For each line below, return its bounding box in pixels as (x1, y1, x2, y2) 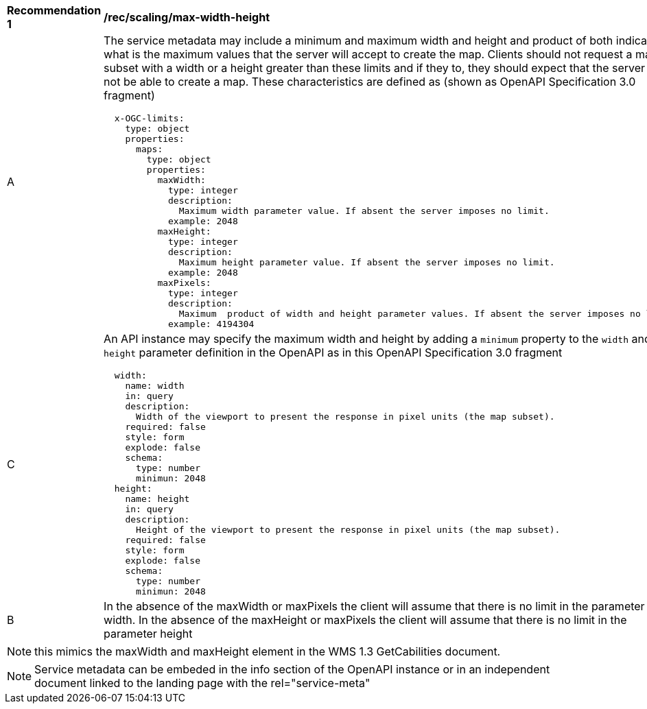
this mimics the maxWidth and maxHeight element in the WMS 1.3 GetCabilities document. (34, 645, 501, 658)
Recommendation (7, 3, 102, 17)
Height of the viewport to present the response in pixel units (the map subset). (136, 525, 561, 535)
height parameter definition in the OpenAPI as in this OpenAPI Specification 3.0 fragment (104, 346, 563, 359)
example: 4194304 (168, 319, 255, 329)
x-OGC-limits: (114, 113, 185, 123)
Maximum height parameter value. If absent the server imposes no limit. (178, 257, 555, 267)
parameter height (104, 627, 193, 640)
